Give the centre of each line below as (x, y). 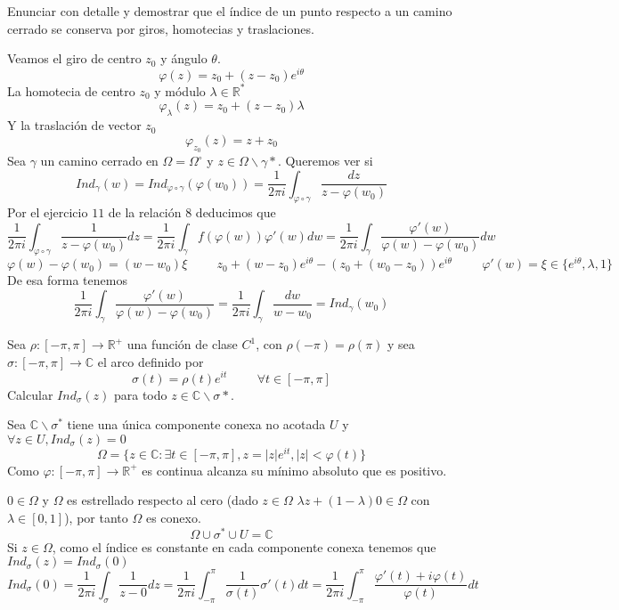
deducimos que (236, 212)
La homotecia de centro (71, 90)
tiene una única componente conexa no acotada (196, 424)
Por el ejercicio (48, 212)
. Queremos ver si (325, 161)
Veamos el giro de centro (74, 58)
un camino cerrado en (99, 161)
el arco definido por (151, 361)
